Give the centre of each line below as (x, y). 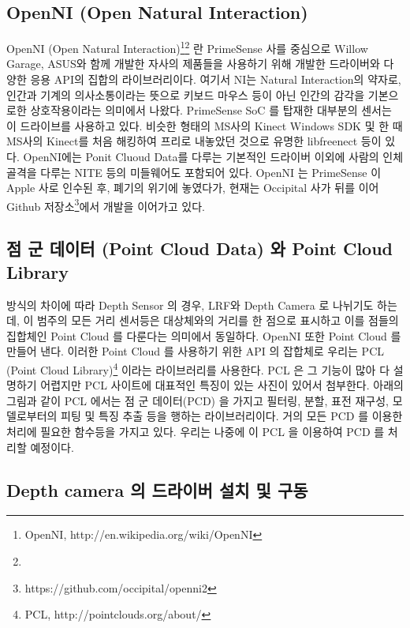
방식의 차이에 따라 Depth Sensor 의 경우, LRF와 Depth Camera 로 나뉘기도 (190, 305)
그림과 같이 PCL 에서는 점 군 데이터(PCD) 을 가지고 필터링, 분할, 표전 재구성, (198, 400)
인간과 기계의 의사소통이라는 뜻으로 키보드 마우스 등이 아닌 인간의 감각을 (186, 94)
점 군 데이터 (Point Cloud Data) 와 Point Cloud (200, 248)
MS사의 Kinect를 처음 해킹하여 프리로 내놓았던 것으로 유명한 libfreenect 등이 (194, 141)
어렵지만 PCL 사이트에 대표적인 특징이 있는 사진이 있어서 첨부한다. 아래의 (222, 385)
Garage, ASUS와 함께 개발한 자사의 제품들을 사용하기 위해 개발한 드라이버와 (193, 64)
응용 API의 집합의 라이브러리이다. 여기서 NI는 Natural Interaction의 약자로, (216, 79)
